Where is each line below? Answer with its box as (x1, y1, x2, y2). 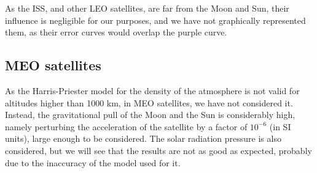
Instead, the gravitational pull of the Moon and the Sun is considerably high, (5, 108, 295, 121)
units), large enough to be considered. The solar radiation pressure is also (5, 132, 281, 145)
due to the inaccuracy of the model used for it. (5, 156, 181, 169)
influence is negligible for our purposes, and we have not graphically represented (5, 13, 306, 26)
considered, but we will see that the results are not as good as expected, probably (5, 144, 312, 156)
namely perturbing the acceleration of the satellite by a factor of (5, 120, 248, 133)
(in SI (269, 120, 291, 133)
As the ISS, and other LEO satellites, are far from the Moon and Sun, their (5, 2, 289, 14)
